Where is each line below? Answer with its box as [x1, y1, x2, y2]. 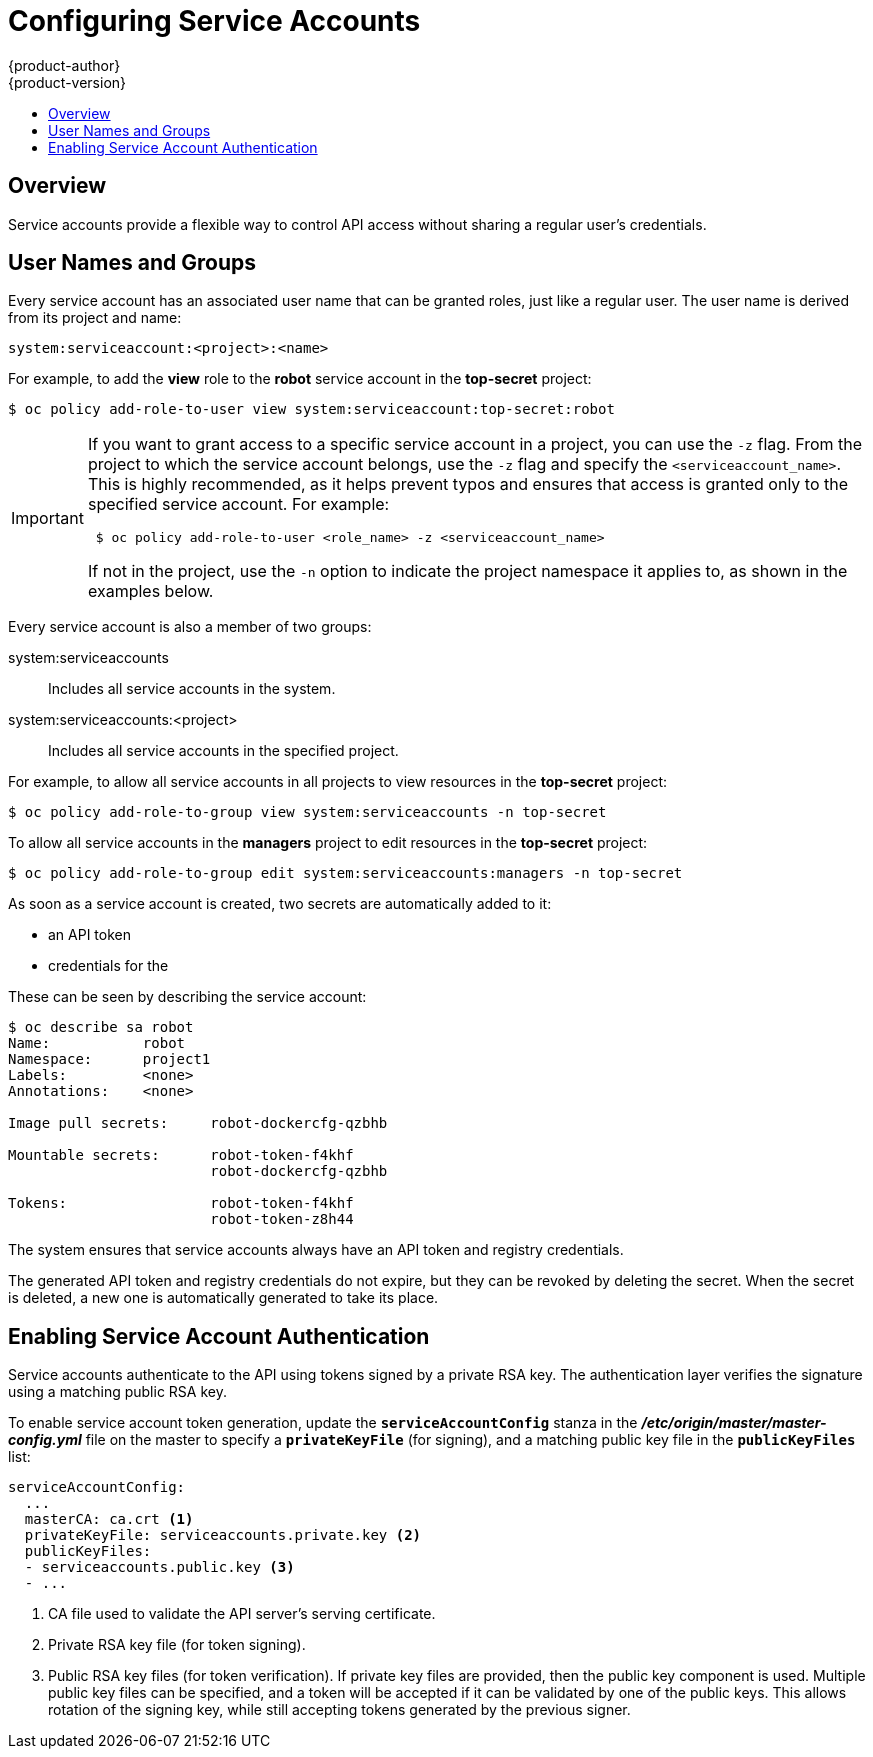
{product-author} [8, 56, 121, 74]
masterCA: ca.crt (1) [24, 1511, 194, 1528]
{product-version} [8, 73, 127, 91]
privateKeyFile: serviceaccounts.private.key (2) [24, 1527, 422, 1544]
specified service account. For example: [87, 494, 390, 515]
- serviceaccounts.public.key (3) [24, 1559, 295, 1576]
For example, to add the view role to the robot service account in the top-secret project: [8, 370, 592, 388]
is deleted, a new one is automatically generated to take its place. [8, 1289, 439, 1307]
